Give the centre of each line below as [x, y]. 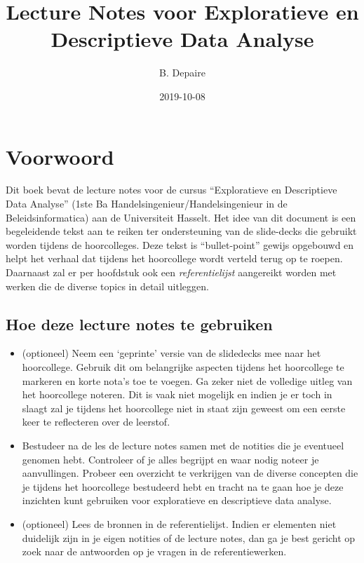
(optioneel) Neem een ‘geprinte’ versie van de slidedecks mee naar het [171, 353]
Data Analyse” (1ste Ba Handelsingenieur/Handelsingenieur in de [147, 204]
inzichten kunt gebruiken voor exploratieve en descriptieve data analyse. [177, 500]
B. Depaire [182, 73]
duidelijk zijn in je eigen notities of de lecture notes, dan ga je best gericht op [189, 537]
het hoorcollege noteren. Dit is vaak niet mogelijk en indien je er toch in [177, 394]
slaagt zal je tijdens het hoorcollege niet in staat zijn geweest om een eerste [184, 408]
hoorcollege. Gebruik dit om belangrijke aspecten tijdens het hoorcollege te [183, 366]
